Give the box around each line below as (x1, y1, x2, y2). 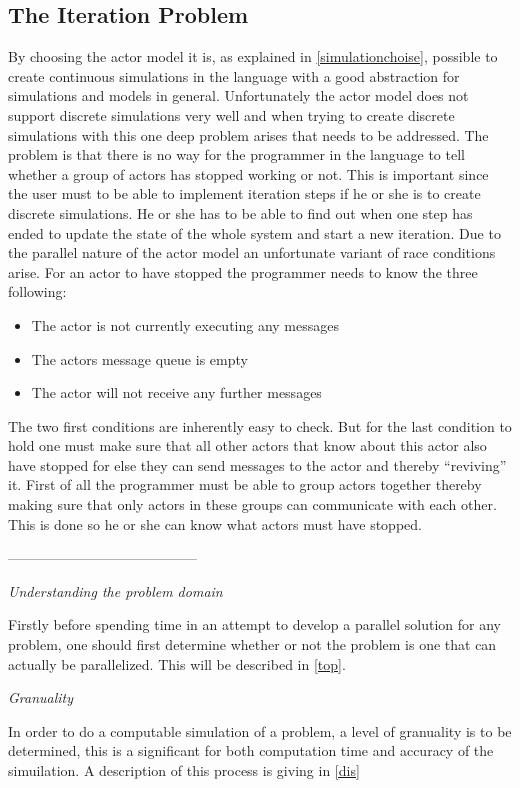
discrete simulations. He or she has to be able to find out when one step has (8, 202, 473, 223)
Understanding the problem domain (8, 580, 223, 601)
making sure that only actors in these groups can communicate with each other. (8, 494, 497, 515)
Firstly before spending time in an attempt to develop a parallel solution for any (8, 614, 501, 635)
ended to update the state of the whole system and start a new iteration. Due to (8, 222, 501, 243)
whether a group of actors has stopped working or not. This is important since (8, 163, 489, 184)
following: (8, 281, 67, 302)
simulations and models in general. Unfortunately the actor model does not (8, 85, 469, 106)
